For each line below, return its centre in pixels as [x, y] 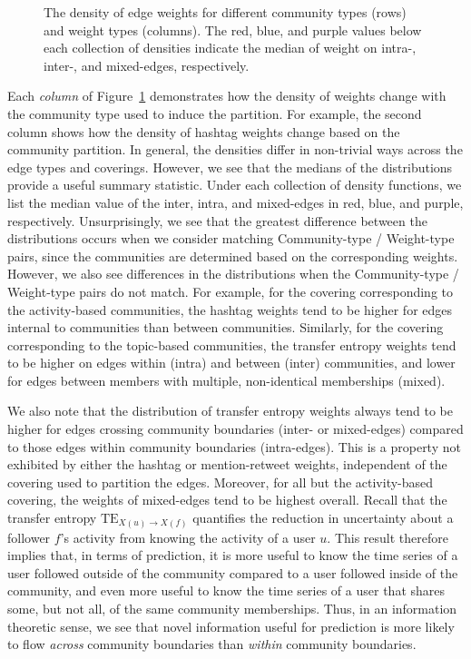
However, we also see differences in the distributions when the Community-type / [233, 274]
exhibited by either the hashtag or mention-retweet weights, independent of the [227, 464]
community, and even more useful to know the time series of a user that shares [226, 590]
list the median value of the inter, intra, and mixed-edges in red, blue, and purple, [235, 202]
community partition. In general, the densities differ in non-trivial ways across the [235, 149]
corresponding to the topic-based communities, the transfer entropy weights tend [232, 344]
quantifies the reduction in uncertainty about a [323, 518]
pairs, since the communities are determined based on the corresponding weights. [233, 256]
